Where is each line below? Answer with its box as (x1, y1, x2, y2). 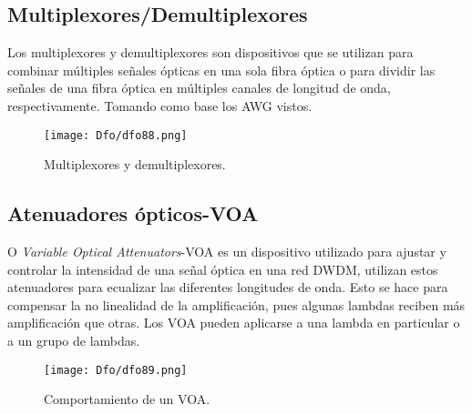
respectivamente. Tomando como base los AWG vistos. (7, 96, 313, 115)
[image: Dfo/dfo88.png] (44, 128, 188, 142)
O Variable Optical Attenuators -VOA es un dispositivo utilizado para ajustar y (7, 242, 446, 261)
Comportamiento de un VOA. (44, 389, 210, 409)
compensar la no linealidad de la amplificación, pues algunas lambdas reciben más (7, 295, 466, 314)
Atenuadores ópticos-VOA (7, 199, 259, 227)
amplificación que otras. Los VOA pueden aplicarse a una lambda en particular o (7, 313, 460, 332)
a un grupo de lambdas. (7, 331, 140, 349)
